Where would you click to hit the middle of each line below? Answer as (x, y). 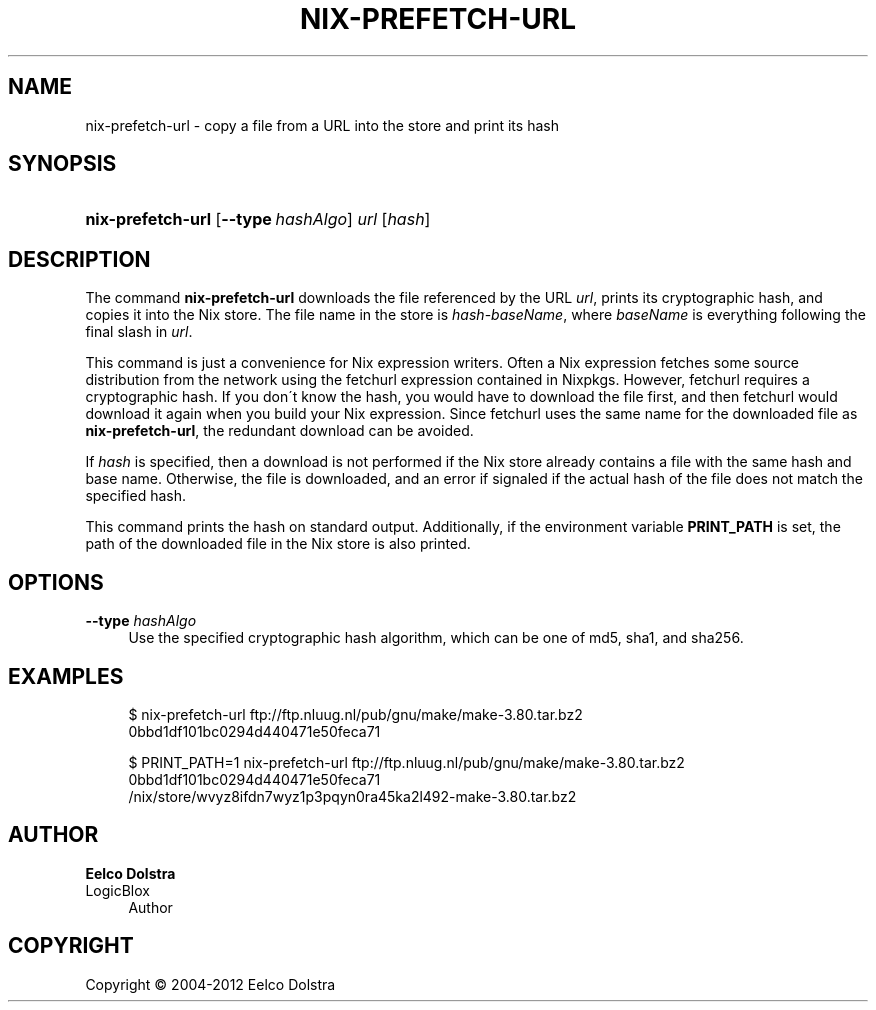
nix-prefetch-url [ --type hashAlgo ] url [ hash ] (258, 219)
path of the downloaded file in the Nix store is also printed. (278, 544)
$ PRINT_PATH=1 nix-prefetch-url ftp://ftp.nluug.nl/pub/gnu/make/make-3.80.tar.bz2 (406, 762)
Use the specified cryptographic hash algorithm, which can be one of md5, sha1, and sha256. (436, 638)
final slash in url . (139, 332)
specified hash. (135, 496)
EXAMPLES (66, 676)
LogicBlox (117, 890)
